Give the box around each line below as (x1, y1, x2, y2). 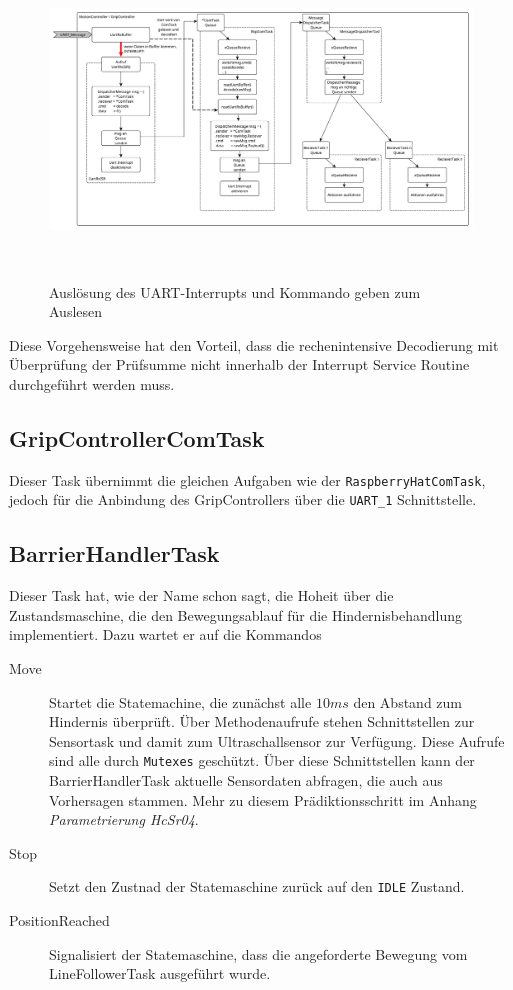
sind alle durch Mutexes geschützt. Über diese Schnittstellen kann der (49, 750, 475, 771)
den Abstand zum (353, 691, 463, 712)
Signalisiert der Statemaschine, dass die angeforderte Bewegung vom (49, 943, 468, 964)
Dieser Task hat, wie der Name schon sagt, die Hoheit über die (9, 585, 394, 606)
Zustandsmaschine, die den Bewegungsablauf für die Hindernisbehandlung (9, 604, 462, 625)
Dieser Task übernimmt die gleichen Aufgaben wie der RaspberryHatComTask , (9, 469, 486, 490)
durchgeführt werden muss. (9, 373, 175, 394)
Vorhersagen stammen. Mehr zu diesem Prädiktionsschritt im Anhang (49, 789, 477, 810)
